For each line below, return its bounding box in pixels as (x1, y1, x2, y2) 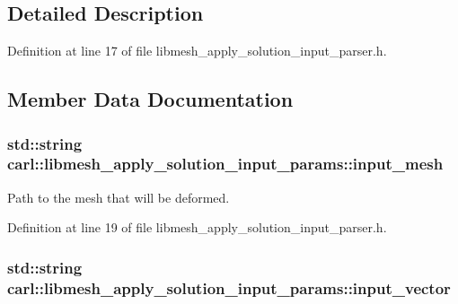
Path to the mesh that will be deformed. (7, 187, 230, 206)
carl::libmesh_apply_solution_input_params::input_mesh (7, 152, 444, 175)
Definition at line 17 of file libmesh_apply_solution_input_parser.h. (7, 41, 387, 60)
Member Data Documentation (7, 85, 294, 113)
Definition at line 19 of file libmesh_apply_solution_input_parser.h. (7, 218, 387, 237)
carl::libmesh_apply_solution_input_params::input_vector (7, 276, 451, 299)
